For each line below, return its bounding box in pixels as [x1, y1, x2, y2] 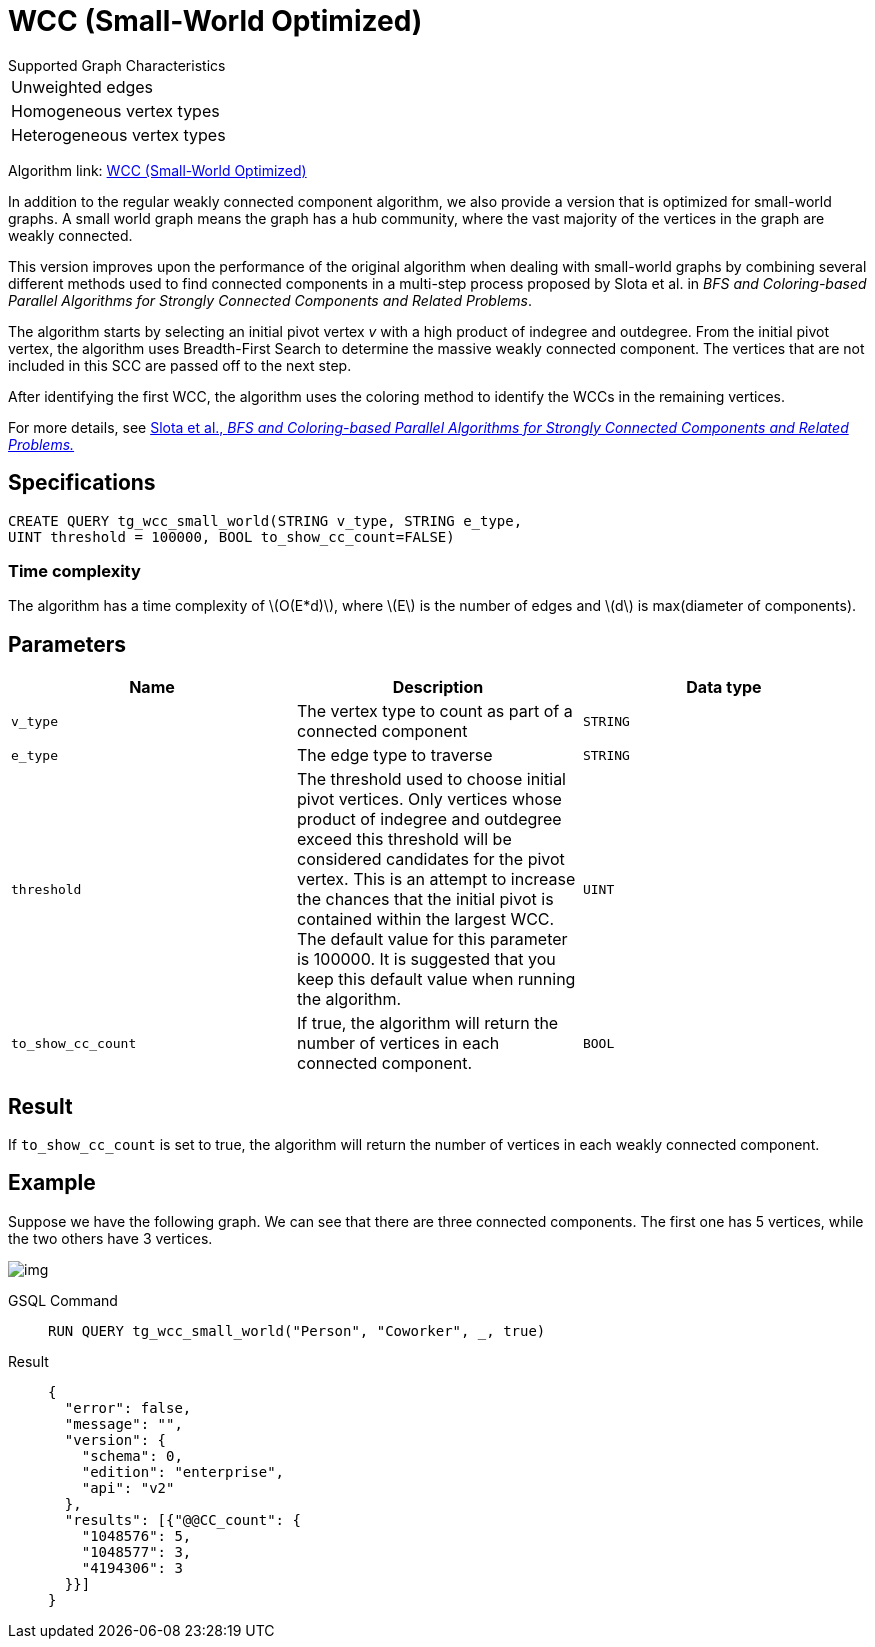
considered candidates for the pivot [296, 849, 565, 870]
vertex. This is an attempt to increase [296, 869, 576, 890]
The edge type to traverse [296, 745, 493, 766]
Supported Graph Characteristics [8, 56, 226, 74]
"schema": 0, [81, 1447, 183, 1464]
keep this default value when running [296, 969, 576, 990]
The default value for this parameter [296, 929, 568, 950]
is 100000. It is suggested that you [296, 949, 556, 970]
